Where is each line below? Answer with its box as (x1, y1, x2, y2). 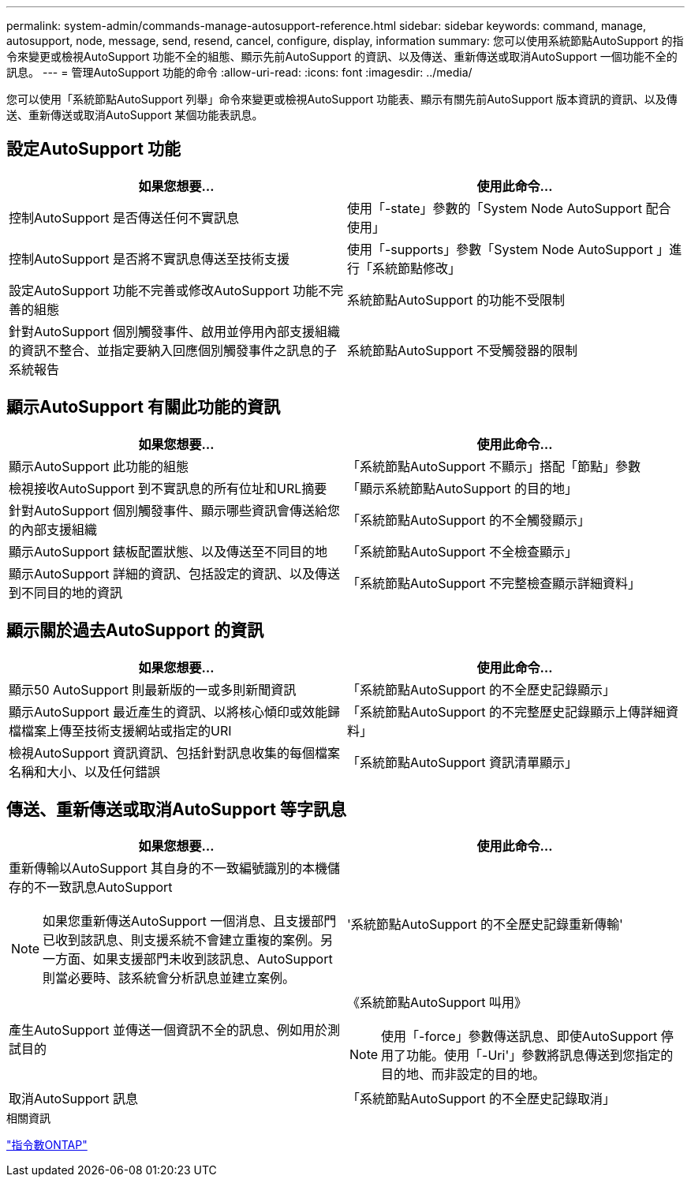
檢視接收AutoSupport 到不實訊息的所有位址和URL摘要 (9, 480, 327, 496)
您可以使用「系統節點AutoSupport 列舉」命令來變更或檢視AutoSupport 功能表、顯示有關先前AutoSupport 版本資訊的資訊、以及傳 (6, 92, 678, 106)
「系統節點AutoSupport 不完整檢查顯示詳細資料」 (347, 575, 641, 591)
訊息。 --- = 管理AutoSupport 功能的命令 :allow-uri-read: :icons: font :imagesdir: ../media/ (6, 66, 472, 79)
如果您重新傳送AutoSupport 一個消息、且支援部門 (43, 913, 337, 930)
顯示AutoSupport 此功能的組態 (9, 458, 189, 474)
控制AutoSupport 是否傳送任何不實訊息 (9, 209, 240, 226)
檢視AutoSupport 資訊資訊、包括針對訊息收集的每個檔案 (9, 744, 341, 761)
